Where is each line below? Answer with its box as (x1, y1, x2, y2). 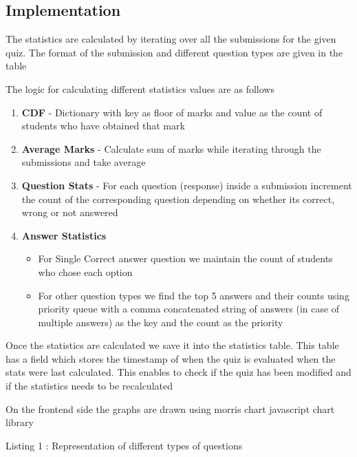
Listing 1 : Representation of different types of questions (6, 438, 243, 452)
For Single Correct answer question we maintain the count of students (38, 251, 333, 266)
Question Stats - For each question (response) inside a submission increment (21, 178, 352, 192)
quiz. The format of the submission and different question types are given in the (6, 45, 343, 59)
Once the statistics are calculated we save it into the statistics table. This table (6, 338, 339, 352)
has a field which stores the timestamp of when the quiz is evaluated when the (6, 351, 336, 365)
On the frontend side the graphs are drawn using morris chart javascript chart (6, 401, 335, 416)
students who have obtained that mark (21, 118, 185, 133)
